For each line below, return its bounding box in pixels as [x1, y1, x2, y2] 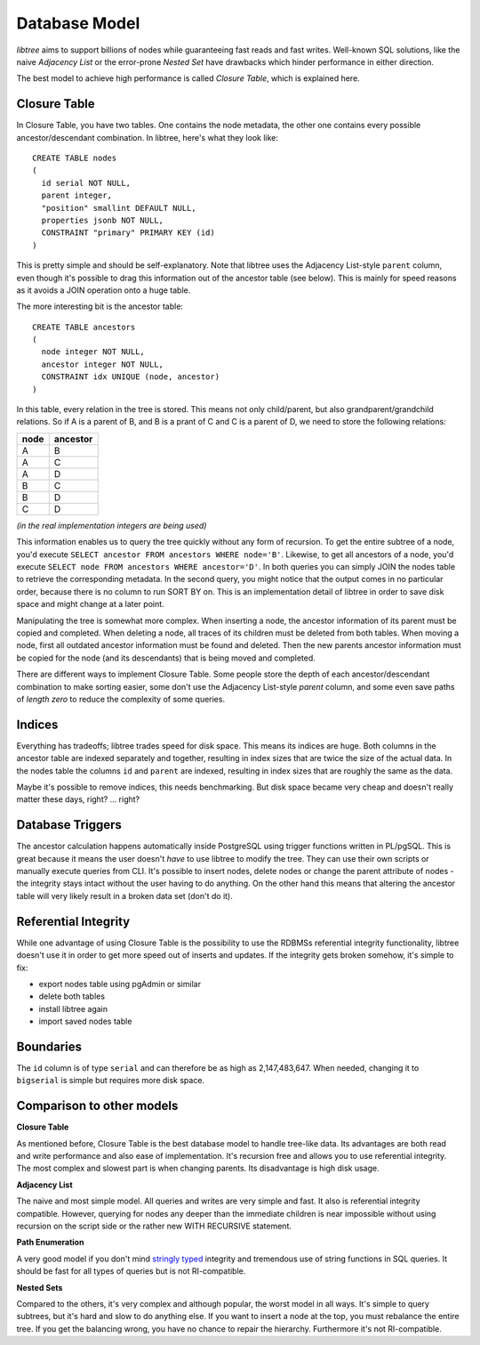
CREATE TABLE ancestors [32, 321, 136, 332]
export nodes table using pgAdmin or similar [38, 978, 202, 989]
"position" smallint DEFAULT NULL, [41, 203, 197, 213]
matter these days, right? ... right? [16, 794, 140, 805]
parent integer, [41, 190, 113, 200]
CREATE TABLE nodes [32, 153, 117, 164]
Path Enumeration [16, 1237, 84, 1248]
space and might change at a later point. [16, 599, 164, 610]
